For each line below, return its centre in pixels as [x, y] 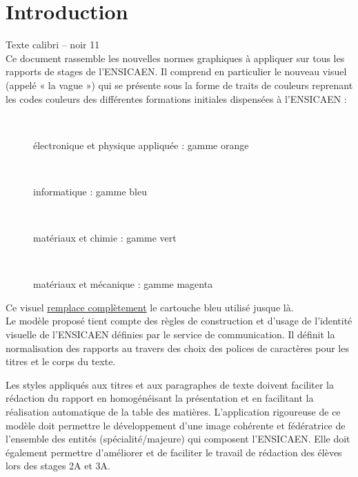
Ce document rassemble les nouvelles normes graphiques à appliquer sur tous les [175, 58]
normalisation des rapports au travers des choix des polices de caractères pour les [177, 348]
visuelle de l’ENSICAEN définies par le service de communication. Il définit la [170, 334]
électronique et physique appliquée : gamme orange [141, 145]
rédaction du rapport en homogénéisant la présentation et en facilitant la [160, 398]
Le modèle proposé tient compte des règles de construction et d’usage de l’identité [179, 321]
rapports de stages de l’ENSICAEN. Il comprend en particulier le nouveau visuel [176, 71]
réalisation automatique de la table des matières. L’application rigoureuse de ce [173, 411]
